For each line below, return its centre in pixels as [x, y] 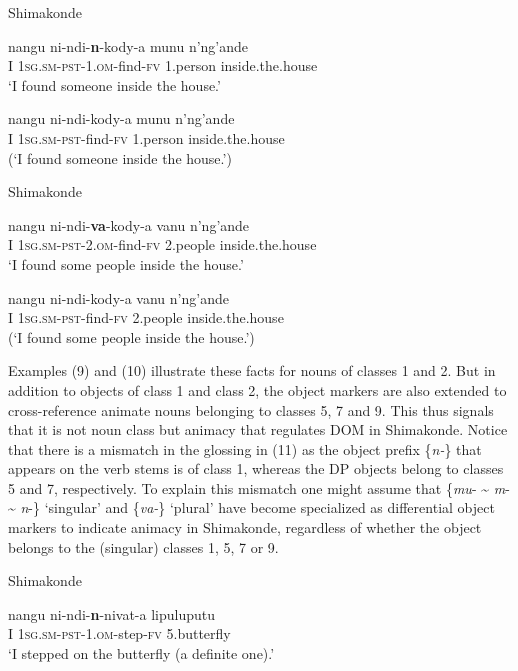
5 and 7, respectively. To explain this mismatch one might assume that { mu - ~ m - [259, 487]
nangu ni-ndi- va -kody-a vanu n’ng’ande [129, 224]
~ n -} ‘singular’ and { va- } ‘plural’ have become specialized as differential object [251, 507]
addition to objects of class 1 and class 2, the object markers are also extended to [257, 389]
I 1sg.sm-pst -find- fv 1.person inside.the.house [146, 137]
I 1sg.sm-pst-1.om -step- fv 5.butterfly [119, 633]
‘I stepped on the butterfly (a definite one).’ [141, 653]
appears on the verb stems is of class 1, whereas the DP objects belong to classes [256, 468]
